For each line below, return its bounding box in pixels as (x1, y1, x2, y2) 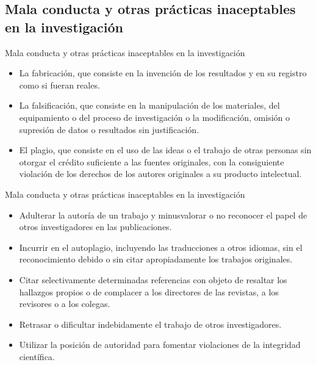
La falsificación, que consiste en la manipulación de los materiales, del (19, 99, 280, 112)
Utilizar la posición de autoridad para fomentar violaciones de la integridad (19, 338, 301, 351)
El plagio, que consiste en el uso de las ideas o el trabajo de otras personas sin (19, 143, 312, 156)
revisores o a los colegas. (19, 297, 110, 310)
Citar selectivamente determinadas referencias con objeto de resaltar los (19, 273, 287, 286)
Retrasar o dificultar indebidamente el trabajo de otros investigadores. (19, 317, 282, 330)
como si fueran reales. (19, 78, 100, 91)
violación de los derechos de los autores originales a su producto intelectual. (19, 167, 302, 180)
